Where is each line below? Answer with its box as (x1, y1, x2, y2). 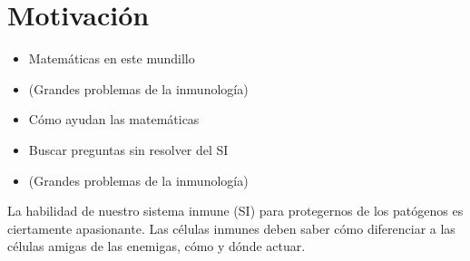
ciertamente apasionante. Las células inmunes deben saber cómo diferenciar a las (7, 218, 455, 237)
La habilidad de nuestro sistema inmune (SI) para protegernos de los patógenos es (7, 201, 464, 220)
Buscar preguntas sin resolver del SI (28, 140, 229, 159)
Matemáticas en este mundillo (28, 49, 195, 68)
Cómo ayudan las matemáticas (28, 110, 200, 129)
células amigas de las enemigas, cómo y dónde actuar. (7, 237, 306, 256)
